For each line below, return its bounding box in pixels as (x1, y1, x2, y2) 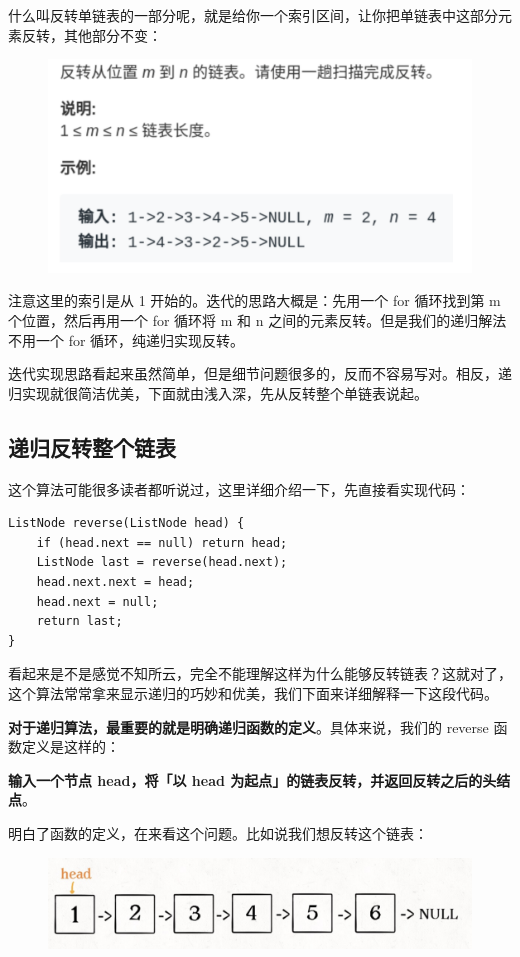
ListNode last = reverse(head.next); (36, 555, 288, 570)
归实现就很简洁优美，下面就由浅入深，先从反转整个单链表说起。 (8, 382, 428, 403)
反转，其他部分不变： (21, 24, 162, 45)
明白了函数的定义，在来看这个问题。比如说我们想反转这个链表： (8, 822, 428, 843)
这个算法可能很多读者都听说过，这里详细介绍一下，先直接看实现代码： (8, 478, 470, 499)
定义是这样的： (21, 736, 120, 757)
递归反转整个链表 (8, 431, 176, 462)
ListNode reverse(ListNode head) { (8, 516, 245, 531)
